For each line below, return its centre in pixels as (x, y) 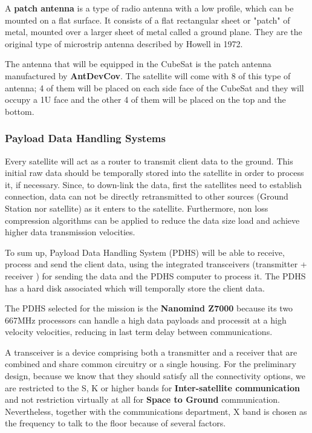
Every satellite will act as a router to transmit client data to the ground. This (149, 161)
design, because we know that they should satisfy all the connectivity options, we (155, 376)
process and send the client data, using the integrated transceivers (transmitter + (156, 264)
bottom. (20, 111)
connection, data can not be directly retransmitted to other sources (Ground (147, 196)
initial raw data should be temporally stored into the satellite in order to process (154, 173)
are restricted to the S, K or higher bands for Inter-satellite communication (152, 387)
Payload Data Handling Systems (85, 138)
